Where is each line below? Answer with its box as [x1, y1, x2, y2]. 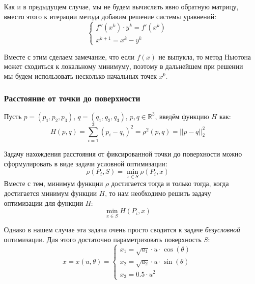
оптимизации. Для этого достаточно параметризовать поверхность [4, 234, 201, 244]
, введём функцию [155, 111, 209, 121]
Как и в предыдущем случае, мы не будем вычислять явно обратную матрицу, [4, 1, 239, 11]
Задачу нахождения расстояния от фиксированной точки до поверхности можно [4, 148, 242, 158]
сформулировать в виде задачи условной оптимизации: [4, 158, 168, 168]
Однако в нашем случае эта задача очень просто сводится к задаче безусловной [4, 224, 240, 235]
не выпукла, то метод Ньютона [158, 51, 251, 62]
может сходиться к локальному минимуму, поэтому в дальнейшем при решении [4, 61, 243, 71]
